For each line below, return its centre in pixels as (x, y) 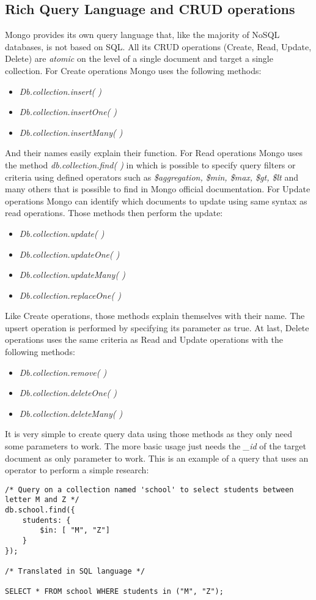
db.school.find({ (40, 510)
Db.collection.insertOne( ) (68, 112)
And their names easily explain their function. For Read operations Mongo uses (154, 153)
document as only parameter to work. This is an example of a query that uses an (157, 458)
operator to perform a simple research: (77, 470)
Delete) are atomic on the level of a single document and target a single (139, 58)
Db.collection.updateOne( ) (69, 254)
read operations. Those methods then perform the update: (114, 213)
